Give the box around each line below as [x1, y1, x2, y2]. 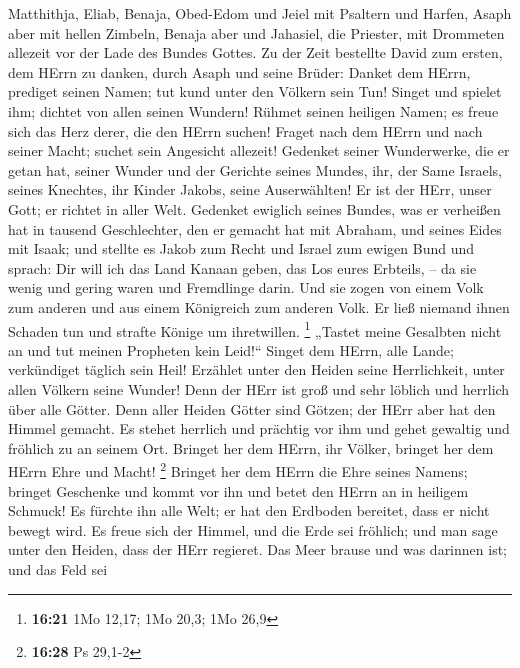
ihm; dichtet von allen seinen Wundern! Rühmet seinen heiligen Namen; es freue [8, 100, 499, 121]
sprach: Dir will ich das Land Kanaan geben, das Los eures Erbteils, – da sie [8, 257, 477, 278]
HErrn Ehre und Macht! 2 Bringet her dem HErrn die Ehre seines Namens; [8, 458, 468, 481]
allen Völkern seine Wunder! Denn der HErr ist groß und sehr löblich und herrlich [8, 378, 510, 399]
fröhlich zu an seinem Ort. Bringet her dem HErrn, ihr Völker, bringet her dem [8, 437, 494, 458]
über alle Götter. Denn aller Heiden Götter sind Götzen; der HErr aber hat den [8, 398, 496, 419]
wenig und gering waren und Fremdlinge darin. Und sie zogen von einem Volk [8, 277, 484, 298]
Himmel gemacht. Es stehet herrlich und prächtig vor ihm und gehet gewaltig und [8, 418, 510, 439]
